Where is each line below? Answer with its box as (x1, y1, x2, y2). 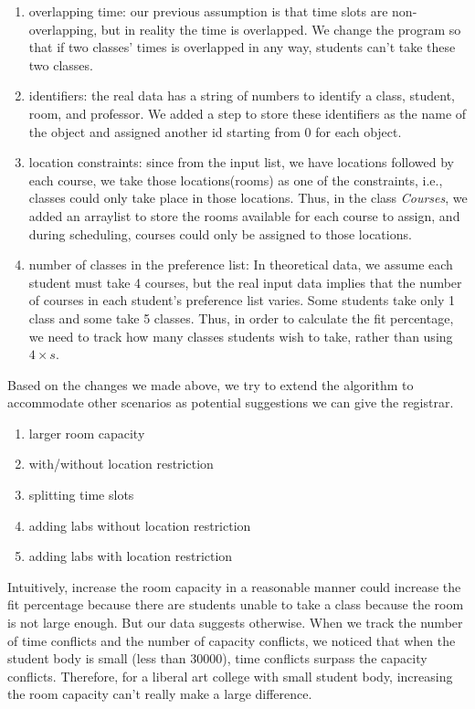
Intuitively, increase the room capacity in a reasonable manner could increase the (7, 577, 461, 596)
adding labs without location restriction (28, 515, 251, 534)
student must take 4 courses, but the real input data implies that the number (28, 272, 462, 291)
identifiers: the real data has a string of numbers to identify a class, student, (28, 86, 455, 105)
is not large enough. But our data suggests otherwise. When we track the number (7, 613, 463, 632)
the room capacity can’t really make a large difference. (7, 684, 312, 704)
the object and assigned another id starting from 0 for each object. (28, 122, 402, 141)
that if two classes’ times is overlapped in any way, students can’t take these (28, 37, 456, 57)
